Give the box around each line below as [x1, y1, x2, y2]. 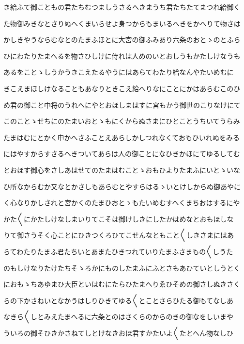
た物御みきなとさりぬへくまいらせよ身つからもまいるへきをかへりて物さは [3, 18, 241, 28]
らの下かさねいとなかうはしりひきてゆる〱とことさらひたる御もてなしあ [3, 295, 234, 305]
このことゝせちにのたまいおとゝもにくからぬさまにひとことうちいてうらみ [3, 116, 240, 126]
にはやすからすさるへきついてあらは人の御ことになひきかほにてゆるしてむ [3, 148, 240, 159]
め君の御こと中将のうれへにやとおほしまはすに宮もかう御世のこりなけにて [3, 99, 241, 110]
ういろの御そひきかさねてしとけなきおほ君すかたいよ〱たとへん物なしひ [3, 328, 234, 338]
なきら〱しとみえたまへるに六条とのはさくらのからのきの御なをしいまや [3, 311, 234, 322]
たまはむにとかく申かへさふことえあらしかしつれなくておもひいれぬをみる [3, 132, 240, 142]
